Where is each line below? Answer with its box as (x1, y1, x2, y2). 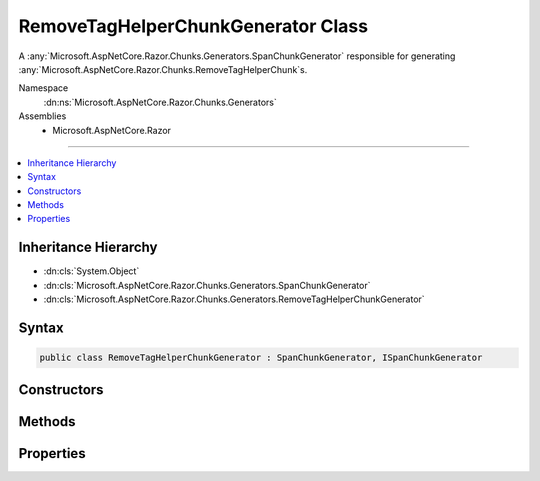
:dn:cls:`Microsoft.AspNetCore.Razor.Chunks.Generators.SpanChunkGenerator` (43, 279, 371, 291)
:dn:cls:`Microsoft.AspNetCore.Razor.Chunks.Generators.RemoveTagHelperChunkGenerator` (43, 293, 425, 305)
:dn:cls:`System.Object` (43, 265, 140, 277)
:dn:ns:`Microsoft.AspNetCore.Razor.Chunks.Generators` (43, 96, 277, 108)
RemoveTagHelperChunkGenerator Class (18, 15, 369, 37)
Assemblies (18, 110, 67, 122)
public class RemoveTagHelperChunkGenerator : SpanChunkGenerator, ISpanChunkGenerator (39, 352, 483, 364)
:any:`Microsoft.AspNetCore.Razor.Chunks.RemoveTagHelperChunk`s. (18, 63, 308, 75)
